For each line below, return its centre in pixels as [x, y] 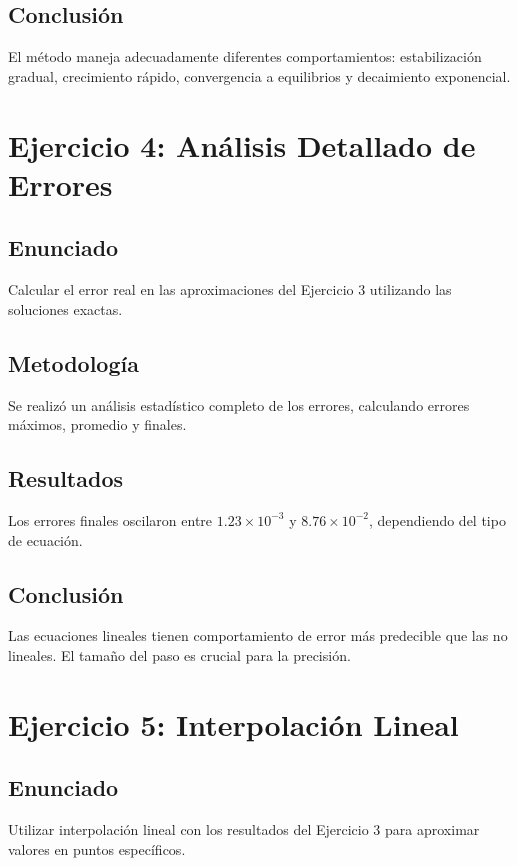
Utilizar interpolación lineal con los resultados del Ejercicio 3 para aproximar [244, 829]
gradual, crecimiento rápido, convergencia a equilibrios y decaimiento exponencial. [259, 75]
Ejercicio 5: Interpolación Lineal [233, 723]
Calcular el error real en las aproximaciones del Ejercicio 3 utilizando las [230, 289]
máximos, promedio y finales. [97, 424]
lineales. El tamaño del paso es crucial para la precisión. [179, 654]
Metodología [73, 362]
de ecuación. [45, 539]
